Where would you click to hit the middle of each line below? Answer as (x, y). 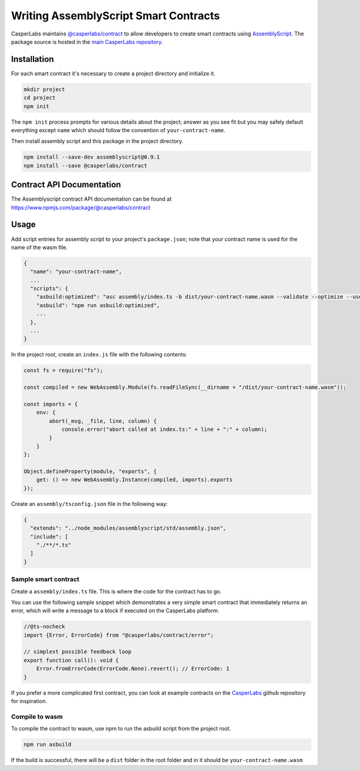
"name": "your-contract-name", (76, 272)
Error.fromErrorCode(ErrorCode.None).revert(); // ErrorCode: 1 (133, 669)
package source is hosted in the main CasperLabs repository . (87, 41)
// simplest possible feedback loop (78, 652)
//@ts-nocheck (44, 627)
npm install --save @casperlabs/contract (85, 166)
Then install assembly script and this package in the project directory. (97, 141)
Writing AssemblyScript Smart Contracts (115, 16)
